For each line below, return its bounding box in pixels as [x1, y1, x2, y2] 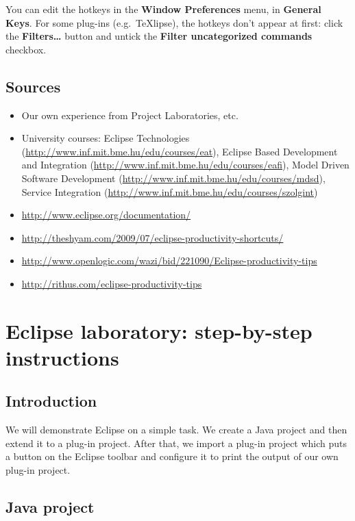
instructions [5, 343, 119, 371]
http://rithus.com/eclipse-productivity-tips [21, 276, 202, 290]
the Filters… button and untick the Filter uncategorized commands [5, 29, 313, 43]
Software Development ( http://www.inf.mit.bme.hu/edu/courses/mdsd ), [21, 170, 326, 185]
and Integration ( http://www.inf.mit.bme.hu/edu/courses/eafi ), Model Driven [21, 157, 350, 172]
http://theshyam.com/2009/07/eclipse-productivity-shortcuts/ [21, 230, 284, 244]
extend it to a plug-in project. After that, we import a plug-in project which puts [5, 435, 347, 450]
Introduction [5, 390, 97, 411]
